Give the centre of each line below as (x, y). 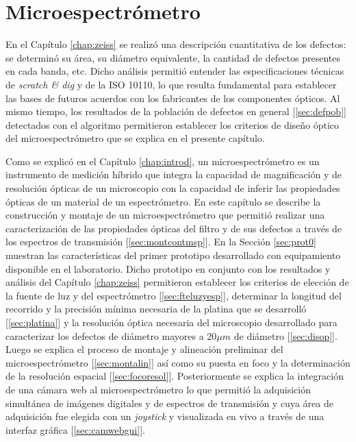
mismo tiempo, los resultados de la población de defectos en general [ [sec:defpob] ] (176, 111)
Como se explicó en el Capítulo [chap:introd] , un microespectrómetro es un (163, 161)
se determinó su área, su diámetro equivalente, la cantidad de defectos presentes (173, 57)
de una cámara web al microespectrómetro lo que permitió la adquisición (158, 389)
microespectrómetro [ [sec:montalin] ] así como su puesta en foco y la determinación (178, 362)
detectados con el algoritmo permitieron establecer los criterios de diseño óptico (173, 124)
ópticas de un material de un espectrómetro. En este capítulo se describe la (163, 201)
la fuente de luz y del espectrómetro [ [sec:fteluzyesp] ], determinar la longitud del (174, 295)
